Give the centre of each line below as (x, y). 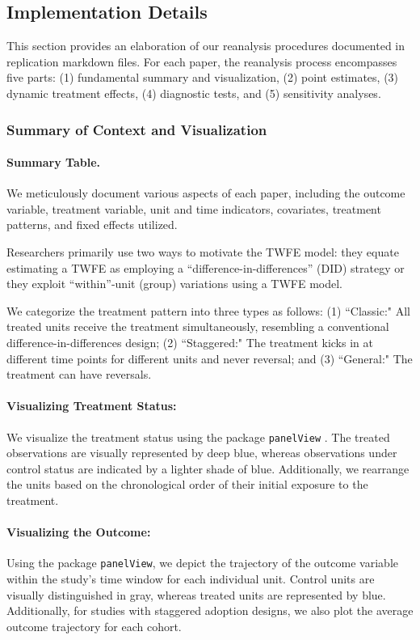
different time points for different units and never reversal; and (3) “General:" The (210, 358)
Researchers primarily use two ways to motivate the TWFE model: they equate (203, 252)
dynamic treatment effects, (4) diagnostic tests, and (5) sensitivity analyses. (194, 93)
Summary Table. (53, 162)
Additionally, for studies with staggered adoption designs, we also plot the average (210, 610)
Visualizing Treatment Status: (92, 406)
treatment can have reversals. (79, 374)
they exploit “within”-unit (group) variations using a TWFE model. (175, 284)
